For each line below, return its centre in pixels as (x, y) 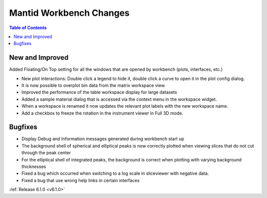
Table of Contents (28, 28)
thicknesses (34, 167)
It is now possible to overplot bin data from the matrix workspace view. (93, 85)
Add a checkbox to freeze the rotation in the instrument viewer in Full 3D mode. (102, 113)
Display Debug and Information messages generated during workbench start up (103, 139)
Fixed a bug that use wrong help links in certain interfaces (81, 180)
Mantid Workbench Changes (69, 13)
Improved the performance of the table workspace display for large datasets (99, 92)
